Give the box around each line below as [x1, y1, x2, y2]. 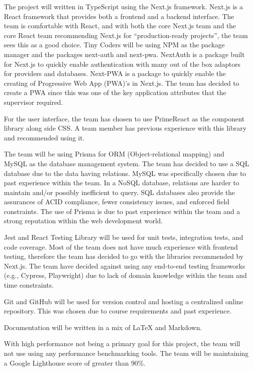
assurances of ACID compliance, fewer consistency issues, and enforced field [4, 196, 230, 207]
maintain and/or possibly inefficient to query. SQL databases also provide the [4, 187, 235, 197]
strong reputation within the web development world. [4, 215, 163, 226]
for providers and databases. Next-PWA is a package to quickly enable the [4, 68, 226, 78]
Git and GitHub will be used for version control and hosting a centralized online [4, 296, 243, 306]
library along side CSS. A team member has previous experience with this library [4, 123, 247, 133]
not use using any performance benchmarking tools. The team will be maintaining [4, 348, 249, 358]
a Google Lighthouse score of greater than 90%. [4, 357, 146, 368]
